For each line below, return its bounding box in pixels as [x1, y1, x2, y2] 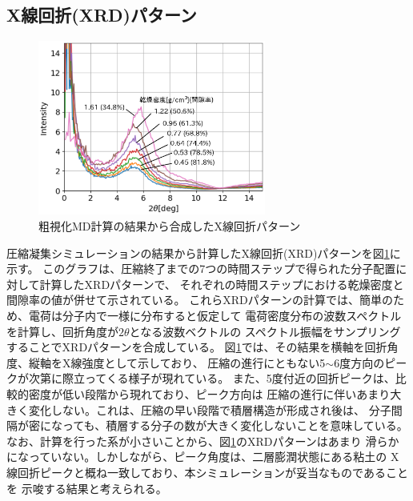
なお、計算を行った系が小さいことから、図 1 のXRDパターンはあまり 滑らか [6, 432, 399, 449]
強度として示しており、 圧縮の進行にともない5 [82, 354, 326, 371]
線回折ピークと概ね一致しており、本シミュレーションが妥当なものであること [6, 463, 408, 480]
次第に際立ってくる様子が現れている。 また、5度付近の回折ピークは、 [28, 370, 395, 387]
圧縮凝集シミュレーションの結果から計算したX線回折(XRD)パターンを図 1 [6, 244, 390, 261]
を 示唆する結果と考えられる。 [6, 479, 167, 496]
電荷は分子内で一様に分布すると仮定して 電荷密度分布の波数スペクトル [28, 307, 402, 324]
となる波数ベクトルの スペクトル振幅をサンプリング [129, 323, 401, 339]
